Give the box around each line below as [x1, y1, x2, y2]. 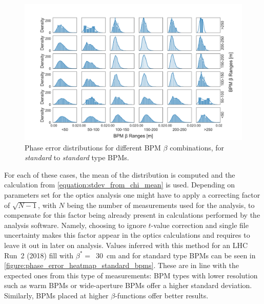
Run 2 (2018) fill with [4, 250, 74, 260]
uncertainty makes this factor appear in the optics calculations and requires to [4, 230, 250, 240]
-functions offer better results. [115, 290, 209, 300]
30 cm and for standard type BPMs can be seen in [96, 250, 256, 260]
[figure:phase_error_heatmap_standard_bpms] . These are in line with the [4, 260, 239, 271]
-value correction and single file [151, 219, 249, 230]
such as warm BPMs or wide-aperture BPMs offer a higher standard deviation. [4, 280, 252, 291]
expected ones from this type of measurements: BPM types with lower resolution [4, 270, 258, 280]
